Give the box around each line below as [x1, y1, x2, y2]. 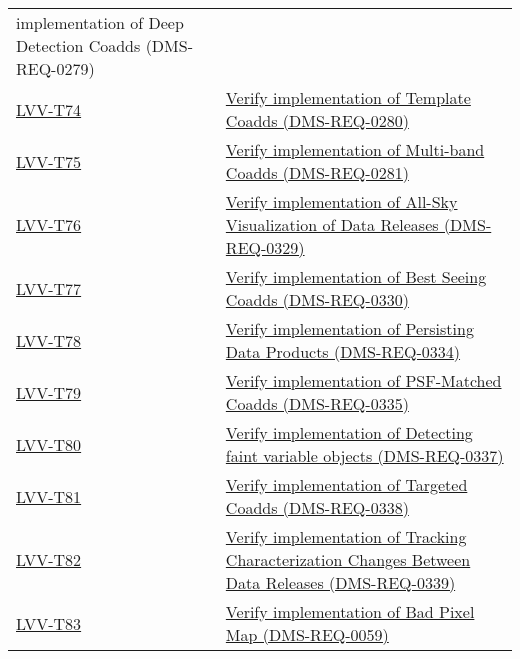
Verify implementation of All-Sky [225, 190, 458, 213]
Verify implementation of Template [225, 86, 471, 109]
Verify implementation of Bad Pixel [225, 600, 475, 623]
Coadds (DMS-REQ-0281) [225, 161, 409, 184]
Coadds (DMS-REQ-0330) [225, 288, 409, 311]
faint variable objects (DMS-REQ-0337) [225, 444, 504, 467]
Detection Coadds [16, 34, 141, 57]
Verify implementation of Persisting [225, 317, 474, 340]
